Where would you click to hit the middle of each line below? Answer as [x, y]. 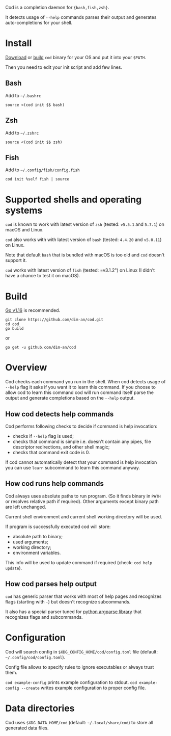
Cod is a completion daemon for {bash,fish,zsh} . [57, 7]
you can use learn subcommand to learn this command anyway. [73, 468]
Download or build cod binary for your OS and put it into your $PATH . [76, 57]
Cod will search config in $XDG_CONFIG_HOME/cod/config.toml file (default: [81, 651]
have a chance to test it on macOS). [43, 276]
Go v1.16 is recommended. [33, 310]
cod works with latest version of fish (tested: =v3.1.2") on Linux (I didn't [80, 270]
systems [24, 210]
